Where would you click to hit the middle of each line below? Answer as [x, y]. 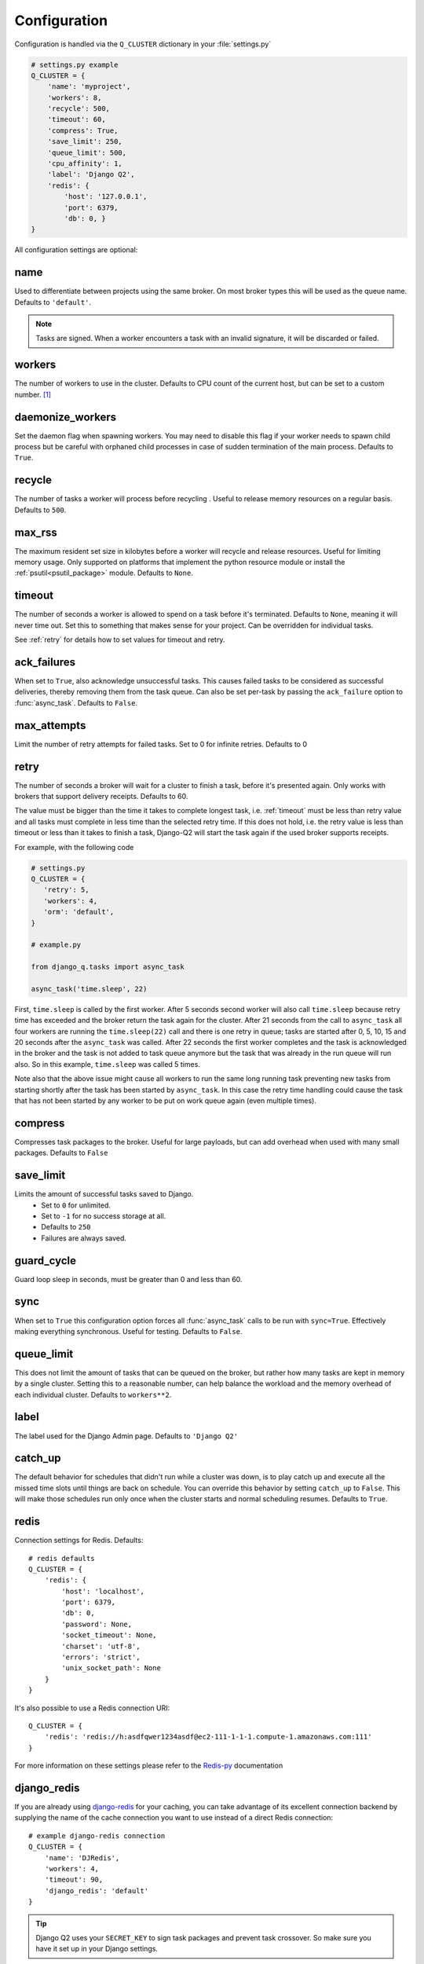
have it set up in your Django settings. [97, 1949]
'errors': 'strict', [101, 1657]
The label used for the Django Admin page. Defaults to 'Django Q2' [126, 1436]
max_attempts [50, 726]
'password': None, [97, 1624]
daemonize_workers [66, 417]
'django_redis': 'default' [97, 1891]
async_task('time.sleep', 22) [89, 989]
